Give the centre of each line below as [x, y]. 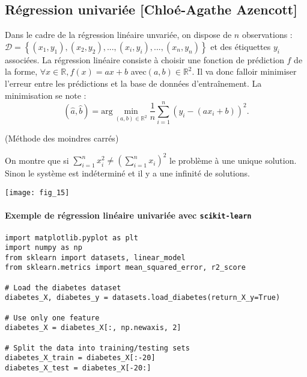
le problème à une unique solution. [233, 160]
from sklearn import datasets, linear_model [95, 257]
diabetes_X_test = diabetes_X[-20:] [78, 368]
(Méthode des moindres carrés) [62, 138]
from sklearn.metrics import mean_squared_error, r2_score [125, 268]
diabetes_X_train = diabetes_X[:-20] [80, 358]
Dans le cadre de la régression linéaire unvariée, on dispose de [118, 35]
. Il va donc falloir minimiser [244, 71]
